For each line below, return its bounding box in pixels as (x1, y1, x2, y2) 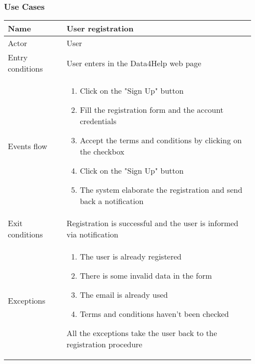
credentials (79, 115, 117, 127)
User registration (66, 23, 134, 34)
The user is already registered (79, 251, 181, 262)
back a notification (79, 195, 144, 207)
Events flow (8, 140, 48, 152)
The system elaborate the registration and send (79, 184, 243, 196)
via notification (66, 229, 119, 240)
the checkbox (79, 146, 125, 157)
